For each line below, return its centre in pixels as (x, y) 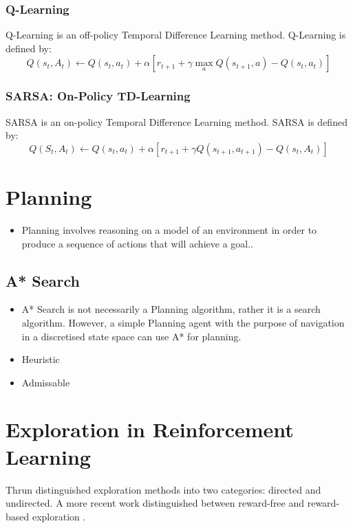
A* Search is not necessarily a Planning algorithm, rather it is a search (171, 309)
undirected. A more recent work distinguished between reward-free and (155, 503)
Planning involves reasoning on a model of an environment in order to (169, 229)
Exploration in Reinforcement (150, 429)
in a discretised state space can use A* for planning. (131, 336)
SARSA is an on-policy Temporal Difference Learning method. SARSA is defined (176, 121)
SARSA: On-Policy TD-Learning (98, 96)
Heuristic (41, 359)
